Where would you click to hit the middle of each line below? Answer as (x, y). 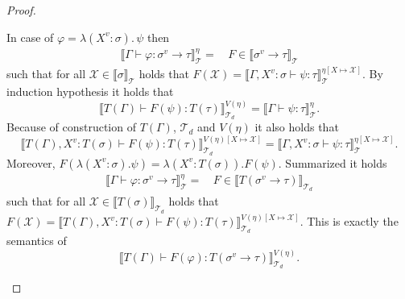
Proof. (21, 10)
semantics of (37, 241)
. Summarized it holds (333, 162)
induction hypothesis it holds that (90, 91)
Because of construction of (71, 127)
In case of (30, 37)
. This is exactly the (349, 221)
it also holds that (297, 127)
